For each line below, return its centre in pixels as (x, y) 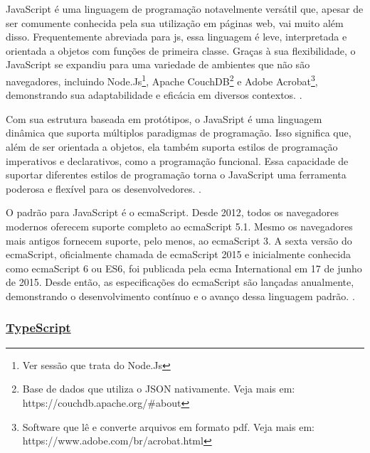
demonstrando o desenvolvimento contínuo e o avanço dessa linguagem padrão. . (180, 295)
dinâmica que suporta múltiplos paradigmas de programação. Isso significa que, (179, 133)
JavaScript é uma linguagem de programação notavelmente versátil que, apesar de (185, 9)
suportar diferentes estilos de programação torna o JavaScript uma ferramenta (176, 175)
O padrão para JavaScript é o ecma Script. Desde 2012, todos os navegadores (172, 212)
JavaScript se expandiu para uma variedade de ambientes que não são (158, 64)
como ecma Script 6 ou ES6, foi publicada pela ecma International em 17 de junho (184, 268)
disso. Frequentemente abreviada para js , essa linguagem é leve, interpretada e (176, 37)
